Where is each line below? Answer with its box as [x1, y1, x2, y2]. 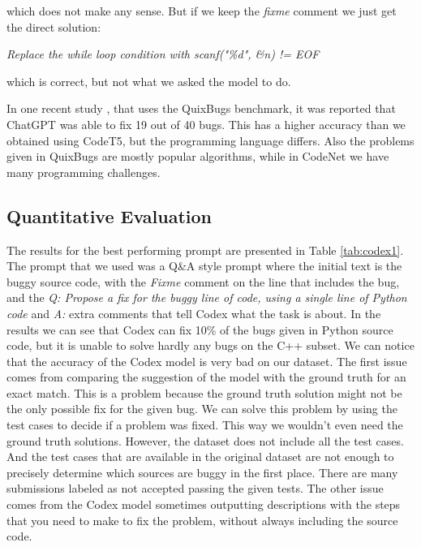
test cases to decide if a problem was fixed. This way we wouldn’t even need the [6, 416, 403, 433]
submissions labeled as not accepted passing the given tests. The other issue [6, 480, 384, 497]
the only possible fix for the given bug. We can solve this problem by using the [6, 400, 397, 417]
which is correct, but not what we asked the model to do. [6, 72, 291, 89]
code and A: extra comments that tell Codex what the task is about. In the [6, 304, 381, 321]
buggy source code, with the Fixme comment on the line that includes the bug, [6, 273, 400, 290]
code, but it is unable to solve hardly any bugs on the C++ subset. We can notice [6, 337, 415, 354]
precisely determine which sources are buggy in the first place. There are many [6, 463, 398, 480]
